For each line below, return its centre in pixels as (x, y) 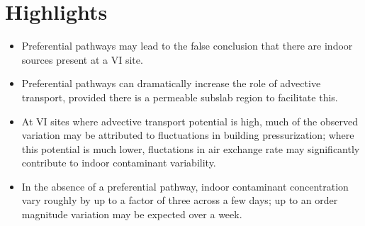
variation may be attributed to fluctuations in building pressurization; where (188, 135)
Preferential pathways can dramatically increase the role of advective (171, 83)
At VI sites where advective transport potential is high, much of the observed (190, 121)
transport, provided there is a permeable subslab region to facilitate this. (180, 97)
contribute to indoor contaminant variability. (119, 163)
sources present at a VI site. (82, 59)
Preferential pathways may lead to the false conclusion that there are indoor (187, 46)
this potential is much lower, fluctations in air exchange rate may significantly (191, 148)
